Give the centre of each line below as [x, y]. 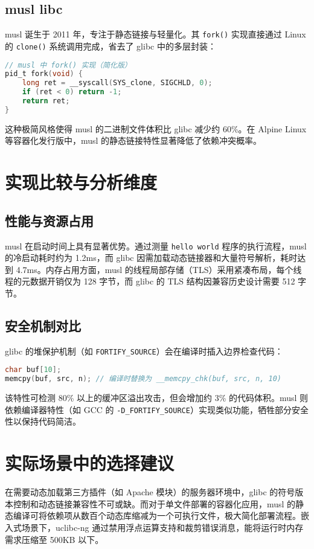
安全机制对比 [43, 325]
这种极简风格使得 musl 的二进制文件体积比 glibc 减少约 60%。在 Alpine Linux [156, 128]
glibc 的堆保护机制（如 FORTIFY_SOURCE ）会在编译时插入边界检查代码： [144, 351]
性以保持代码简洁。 [43, 421]
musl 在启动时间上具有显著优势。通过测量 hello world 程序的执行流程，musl [156, 246]
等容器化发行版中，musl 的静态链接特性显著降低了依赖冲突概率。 [133, 140]
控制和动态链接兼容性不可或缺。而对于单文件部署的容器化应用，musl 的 [154, 503]
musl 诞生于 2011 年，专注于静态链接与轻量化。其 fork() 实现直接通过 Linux [155, 34]
